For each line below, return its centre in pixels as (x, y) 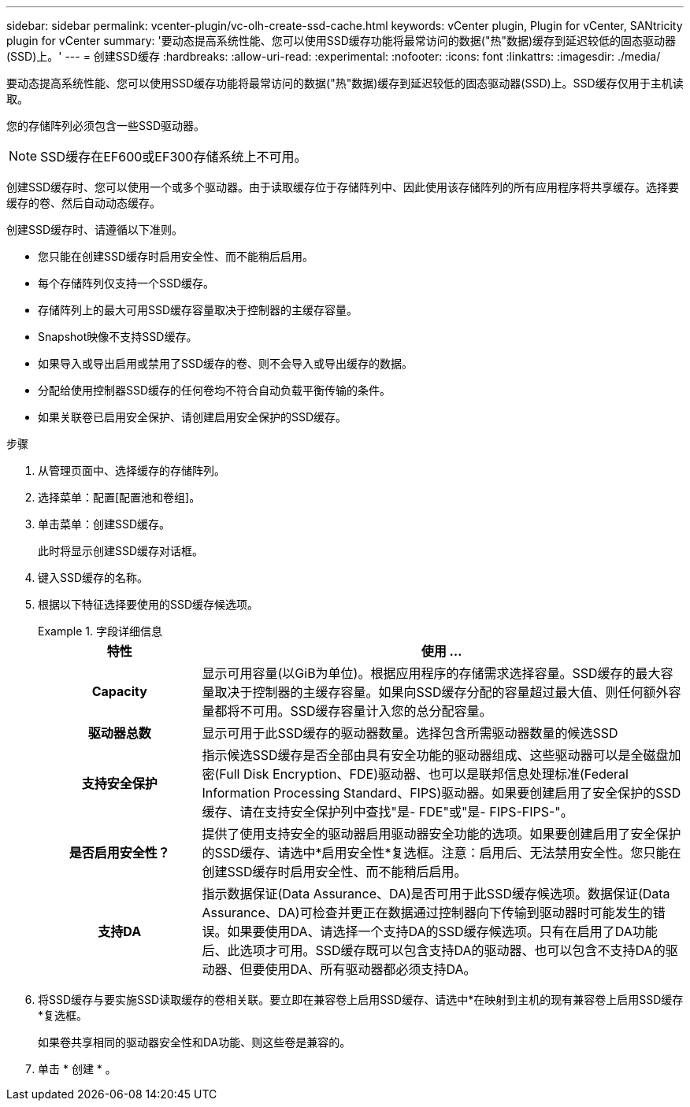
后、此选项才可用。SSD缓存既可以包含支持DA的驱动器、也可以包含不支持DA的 (434, 950)
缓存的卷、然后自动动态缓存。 (83, 203)
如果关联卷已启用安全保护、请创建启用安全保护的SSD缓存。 (193, 417)
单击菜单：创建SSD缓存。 (104, 524)
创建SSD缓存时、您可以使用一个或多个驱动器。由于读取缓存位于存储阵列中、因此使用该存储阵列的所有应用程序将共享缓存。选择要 (343, 187)
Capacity (119, 691)
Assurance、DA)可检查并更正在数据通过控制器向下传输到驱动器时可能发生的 (427, 913)
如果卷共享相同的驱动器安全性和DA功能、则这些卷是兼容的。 (195, 1042)
